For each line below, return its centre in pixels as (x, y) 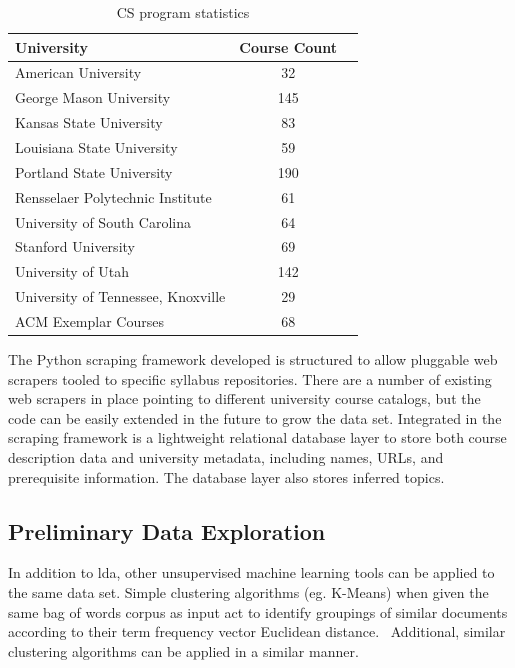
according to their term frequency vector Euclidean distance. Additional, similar (257, 631)
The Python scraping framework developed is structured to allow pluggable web (253, 358)
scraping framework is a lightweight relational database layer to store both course (257, 437)
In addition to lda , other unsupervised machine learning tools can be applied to (251, 572)
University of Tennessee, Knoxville (120, 296)
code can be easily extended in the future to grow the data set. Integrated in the (255, 417)
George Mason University (93, 97)
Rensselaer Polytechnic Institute (113, 196)
